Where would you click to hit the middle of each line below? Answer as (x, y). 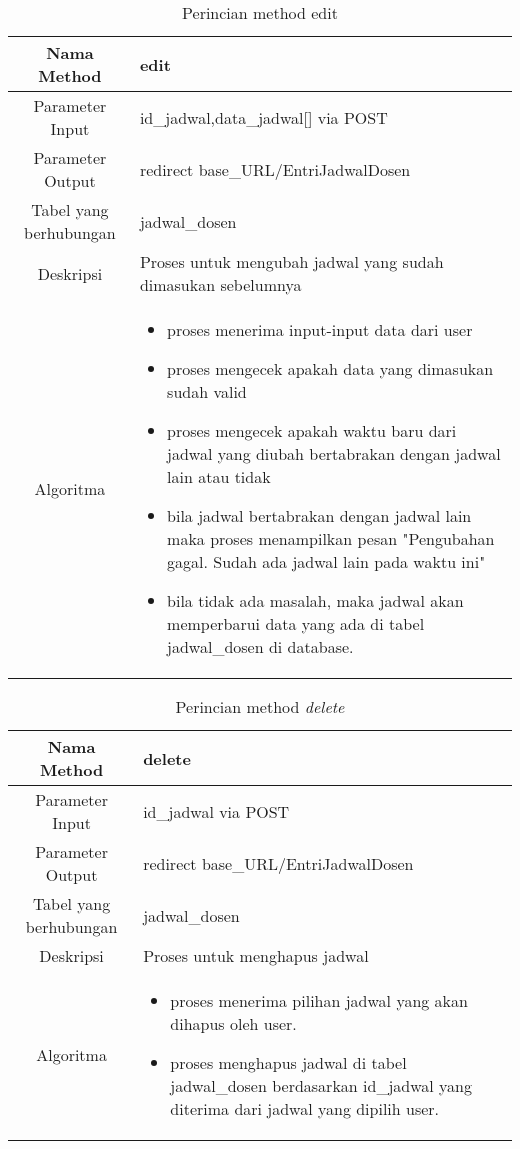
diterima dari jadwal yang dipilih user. (305, 1108)
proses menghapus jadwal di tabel (288, 1062)
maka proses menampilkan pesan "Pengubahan (331, 538)
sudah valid (207, 391)
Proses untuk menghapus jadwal (256, 955)
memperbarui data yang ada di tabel (296, 623)
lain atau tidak (219, 476)
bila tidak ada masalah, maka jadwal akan (315, 600)
